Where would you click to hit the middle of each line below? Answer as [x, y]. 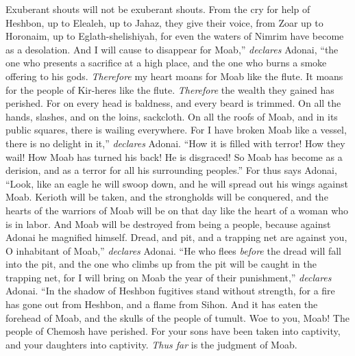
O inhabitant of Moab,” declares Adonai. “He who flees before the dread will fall [173, 250]
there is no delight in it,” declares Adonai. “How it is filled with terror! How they [175, 143]
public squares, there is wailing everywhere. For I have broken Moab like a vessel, [176, 130]
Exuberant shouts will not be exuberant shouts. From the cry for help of [158, 9]
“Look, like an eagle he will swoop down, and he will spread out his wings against [177, 183]
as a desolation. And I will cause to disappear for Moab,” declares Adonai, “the [172, 49]
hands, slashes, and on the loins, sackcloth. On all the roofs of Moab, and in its [172, 116]
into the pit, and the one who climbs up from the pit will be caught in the [161, 264]
